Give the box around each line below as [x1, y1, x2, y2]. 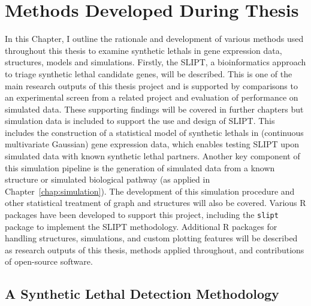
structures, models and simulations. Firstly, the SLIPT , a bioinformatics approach [5, 56, 306, 68]
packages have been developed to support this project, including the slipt [5, 208, 279, 221]
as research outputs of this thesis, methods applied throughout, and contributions [5, 243, 304, 256]
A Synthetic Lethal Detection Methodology [5, 284, 279, 303]
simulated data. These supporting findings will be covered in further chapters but [5, 102, 304, 115]
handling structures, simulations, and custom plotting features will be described [5, 232, 298, 244]
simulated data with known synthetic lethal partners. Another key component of [5, 150, 300, 162]
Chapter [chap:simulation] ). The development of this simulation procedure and [5, 184, 295, 197]
